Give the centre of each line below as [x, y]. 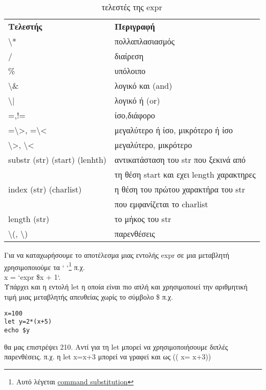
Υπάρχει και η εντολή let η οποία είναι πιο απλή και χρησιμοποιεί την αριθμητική [126, 287]
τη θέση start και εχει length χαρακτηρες [185, 174]
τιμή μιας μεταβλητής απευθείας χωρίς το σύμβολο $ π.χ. [89, 297]
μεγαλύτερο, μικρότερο [153, 145]
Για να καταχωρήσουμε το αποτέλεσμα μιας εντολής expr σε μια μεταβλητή [117, 255]
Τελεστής [25, 26]
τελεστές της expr [132, 7]
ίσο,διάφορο [135, 115]
